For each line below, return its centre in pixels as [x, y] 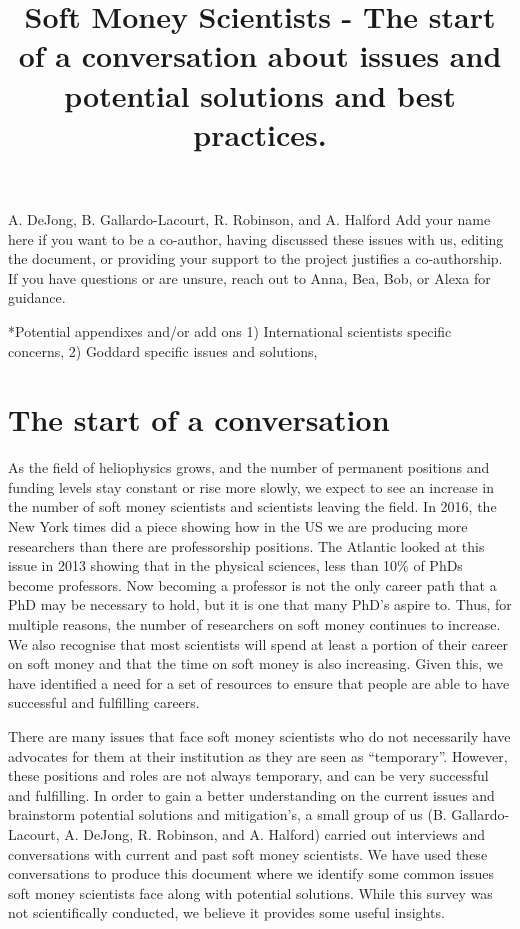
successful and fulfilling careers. [104, 702]
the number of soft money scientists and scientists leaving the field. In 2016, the [252, 506]
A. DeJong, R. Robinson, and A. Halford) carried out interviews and [274, 833]
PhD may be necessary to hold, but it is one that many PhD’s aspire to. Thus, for [260, 604]
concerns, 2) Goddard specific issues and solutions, [163, 350]
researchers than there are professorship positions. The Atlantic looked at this [246, 545]
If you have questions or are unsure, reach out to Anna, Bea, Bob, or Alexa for [249, 277]
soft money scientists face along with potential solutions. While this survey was [250, 892]
